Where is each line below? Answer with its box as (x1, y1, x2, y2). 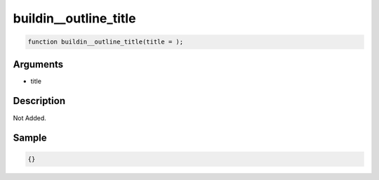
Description (13, 95, 66, 107)
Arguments (13, 58, 64, 70)
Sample (13, 132, 47, 144)
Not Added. (13, 113, 47, 122)
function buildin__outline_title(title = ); (27, 38, 184, 46)
